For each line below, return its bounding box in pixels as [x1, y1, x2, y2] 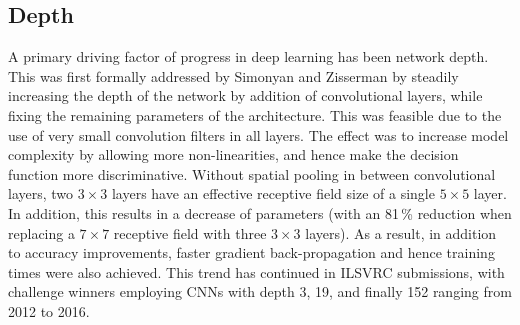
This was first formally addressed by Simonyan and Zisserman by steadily [8, 65, 459, 86]
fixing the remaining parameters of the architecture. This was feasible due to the [8, 104, 502, 125]
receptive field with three [113, 222, 267, 243]
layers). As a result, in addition [305, 222, 497, 243]
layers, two [8, 183, 74, 204]
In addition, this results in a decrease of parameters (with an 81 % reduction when [8, 202, 512, 223]
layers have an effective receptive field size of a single [111, 183, 435, 204]
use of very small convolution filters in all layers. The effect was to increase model [8, 124, 509, 145]
